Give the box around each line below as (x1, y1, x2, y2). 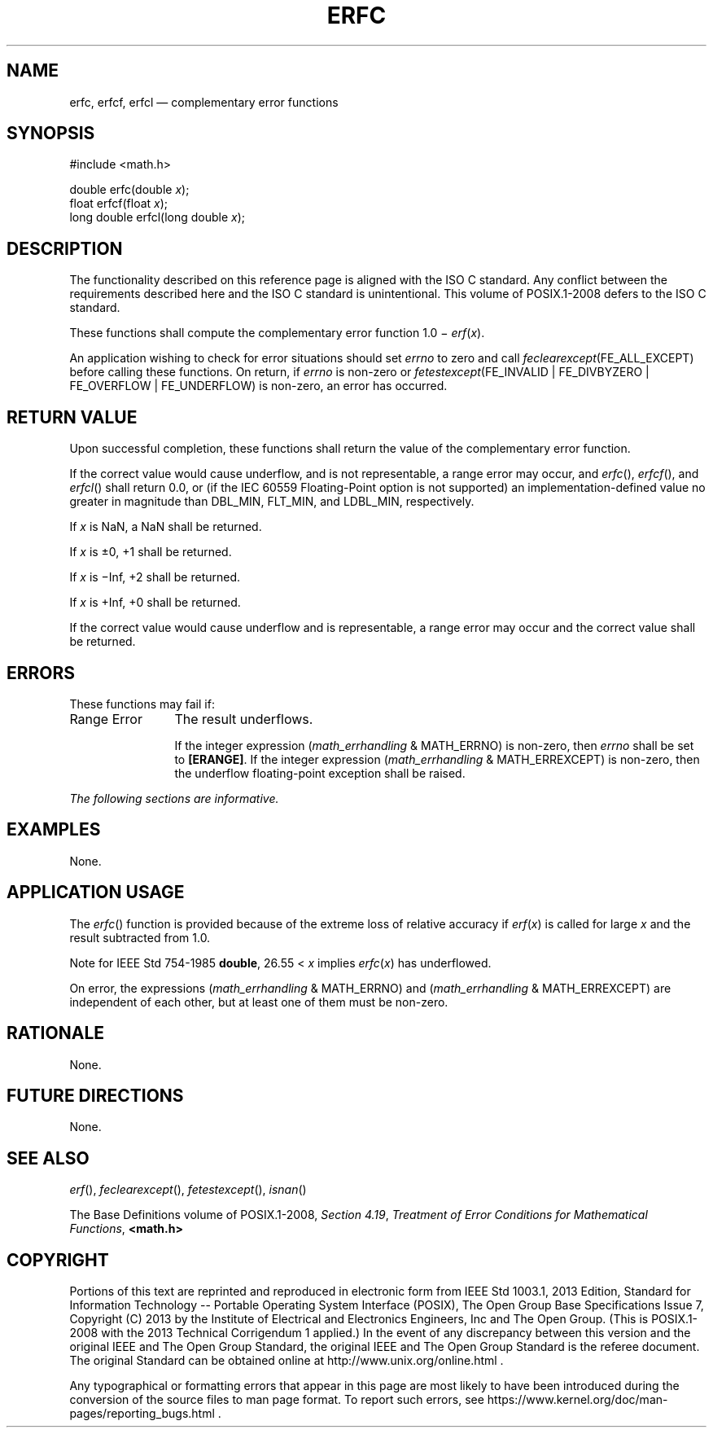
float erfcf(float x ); (69, 196, 168, 211)
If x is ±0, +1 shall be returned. (69, 545, 232, 559)
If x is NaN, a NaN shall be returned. (69, 520, 262, 534)
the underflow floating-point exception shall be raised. (174, 765, 466, 780)
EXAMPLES (7, 819, 101, 840)
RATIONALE (7, 1023, 105, 1044)
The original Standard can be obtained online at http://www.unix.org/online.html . (69, 1353, 504, 1368)
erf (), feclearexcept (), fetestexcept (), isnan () (69, 1182, 307, 1197)
